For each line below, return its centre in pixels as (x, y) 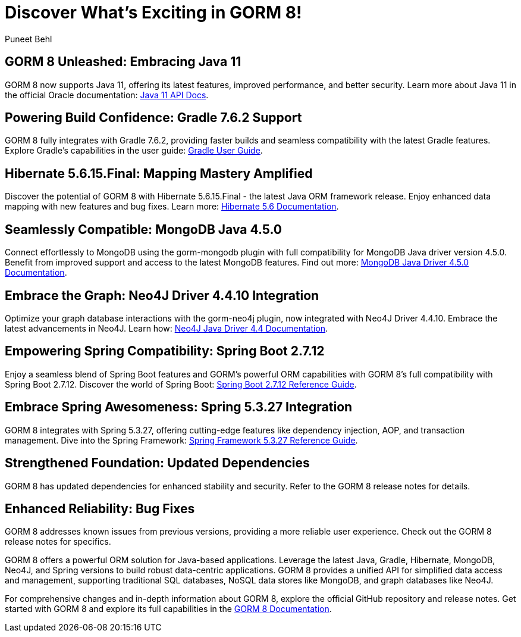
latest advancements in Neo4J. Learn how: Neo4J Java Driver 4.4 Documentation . (167, 328)
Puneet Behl (29, 39)
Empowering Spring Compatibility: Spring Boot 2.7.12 (165, 351)
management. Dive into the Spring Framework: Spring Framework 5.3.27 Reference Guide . (181, 440)
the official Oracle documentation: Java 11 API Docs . (107, 95)
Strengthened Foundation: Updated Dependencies (157, 463)
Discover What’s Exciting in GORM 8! (153, 13)
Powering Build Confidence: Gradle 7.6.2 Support (153, 118)
